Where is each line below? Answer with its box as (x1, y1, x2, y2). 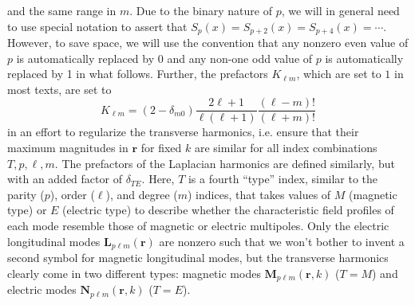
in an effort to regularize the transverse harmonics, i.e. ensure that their (7, 123, 359, 140)
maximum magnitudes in (7, 139, 128, 156)
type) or (7, 201, 47, 218)
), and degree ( (105, 186, 178, 202)
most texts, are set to (7, 80, 112, 97)
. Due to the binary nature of (129, 2, 272, 18)
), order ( (49, 186, 95, 202)
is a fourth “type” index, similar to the (188, 170, 378, 187)
